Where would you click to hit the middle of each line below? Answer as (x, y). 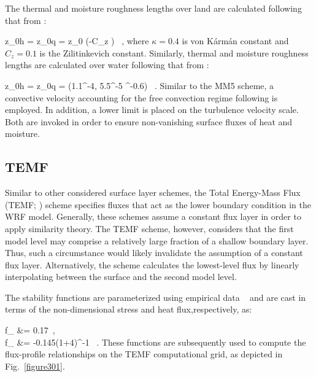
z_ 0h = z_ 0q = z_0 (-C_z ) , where (77, 41)
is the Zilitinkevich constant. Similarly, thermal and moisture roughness (174, 52)
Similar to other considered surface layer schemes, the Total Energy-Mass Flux (153, 192)
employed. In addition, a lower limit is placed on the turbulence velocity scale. (152, 110)
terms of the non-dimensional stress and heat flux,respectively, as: (129, 309)
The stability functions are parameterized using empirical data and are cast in (156, 297)
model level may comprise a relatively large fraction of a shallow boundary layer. (157, 240)
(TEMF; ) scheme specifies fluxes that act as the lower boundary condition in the (158, 204)
